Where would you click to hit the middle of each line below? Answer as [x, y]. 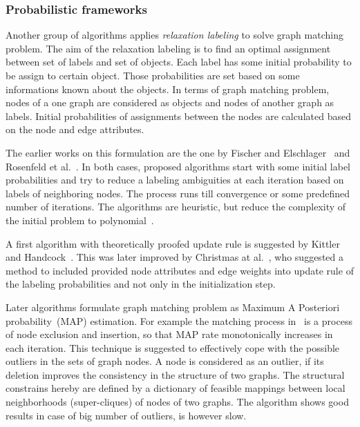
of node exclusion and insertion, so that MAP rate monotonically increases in [169, 334]
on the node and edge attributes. [75, 129]
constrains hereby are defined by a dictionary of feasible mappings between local [176, 388]
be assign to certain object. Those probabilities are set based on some [153, 75]
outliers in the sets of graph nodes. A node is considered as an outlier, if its [165, 361]
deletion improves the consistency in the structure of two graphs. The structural [175, 374]
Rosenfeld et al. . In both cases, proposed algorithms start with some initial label [178, 166]
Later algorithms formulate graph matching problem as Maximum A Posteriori [173, 307]
